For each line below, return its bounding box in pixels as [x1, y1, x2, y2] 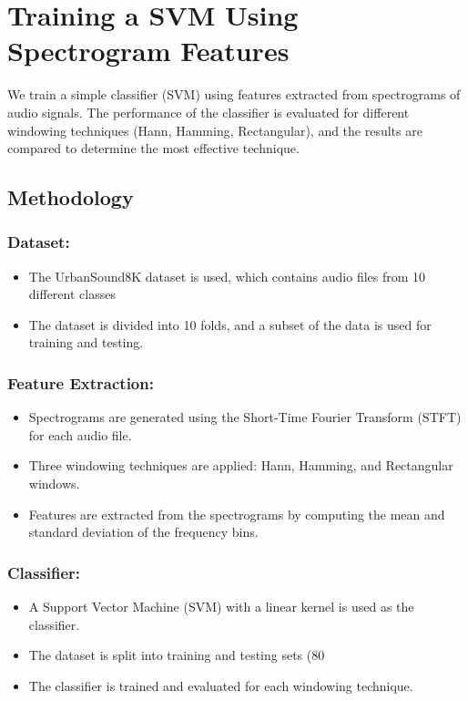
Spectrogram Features [7, 32, 290, 69]
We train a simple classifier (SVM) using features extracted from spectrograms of [7, 85, 461, 104]
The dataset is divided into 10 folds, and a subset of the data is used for [28, 314, 432, 334]
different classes [28, 284, 116, 304]
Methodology [7, 183, 134, 211]
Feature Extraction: [7, 371, 154, 394]
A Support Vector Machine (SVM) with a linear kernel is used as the [28, 597, 414, 616]
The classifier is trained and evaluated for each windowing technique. [28, 675, 413, 695]
